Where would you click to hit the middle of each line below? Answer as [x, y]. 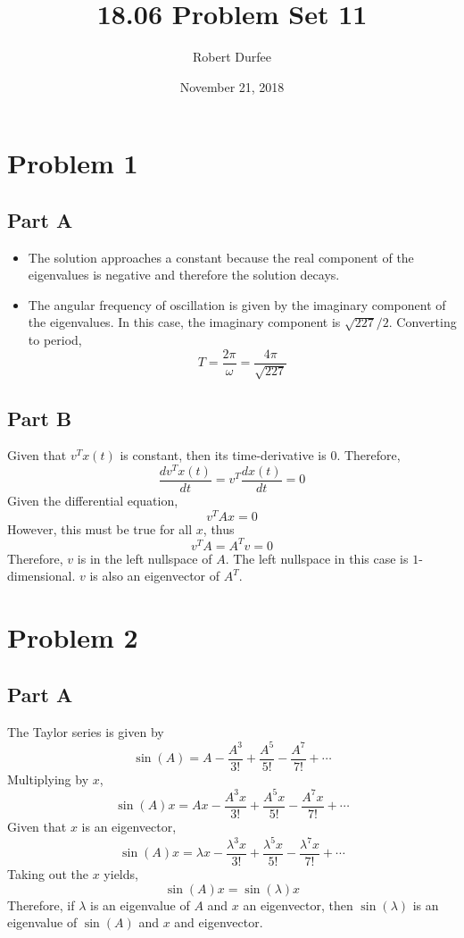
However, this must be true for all [100, 528]
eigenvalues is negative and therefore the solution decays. [184, 275]
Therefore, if [41, 904]
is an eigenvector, [129, 826]
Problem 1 [73, 163]
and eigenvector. [219, 922]
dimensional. [41, 576]
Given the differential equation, [93, 501]
